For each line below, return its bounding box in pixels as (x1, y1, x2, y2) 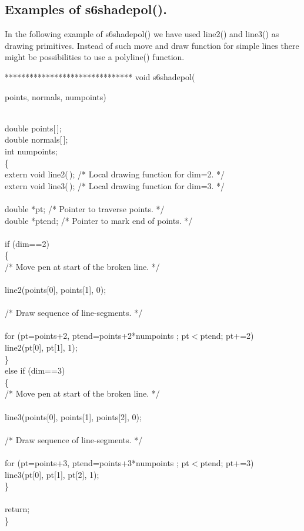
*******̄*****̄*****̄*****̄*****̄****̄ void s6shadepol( (5, 70, 195, 83)
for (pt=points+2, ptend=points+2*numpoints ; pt (5, 329, 189, 342)
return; (5, 503, 30, 515)
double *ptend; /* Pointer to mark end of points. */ (5, 214, 193, 226)
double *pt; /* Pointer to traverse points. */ (5, 202, 165, 215)
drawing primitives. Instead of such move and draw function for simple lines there (5, 39, 299, 51)
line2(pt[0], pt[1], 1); (5, 341, 78, 354)
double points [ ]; (5, 121, 62, 134)
